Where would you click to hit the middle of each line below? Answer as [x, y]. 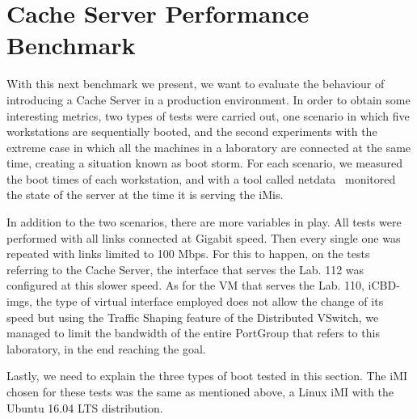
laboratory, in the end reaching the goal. [106, 348]
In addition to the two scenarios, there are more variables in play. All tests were [204, 222]
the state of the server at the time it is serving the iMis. [145, 195]
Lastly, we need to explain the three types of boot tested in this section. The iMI [207, 376]
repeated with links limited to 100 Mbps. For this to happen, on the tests [188, 254]
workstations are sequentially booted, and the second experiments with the [192, 131]
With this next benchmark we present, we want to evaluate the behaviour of [196, 84]
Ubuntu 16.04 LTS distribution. [85, 407]
